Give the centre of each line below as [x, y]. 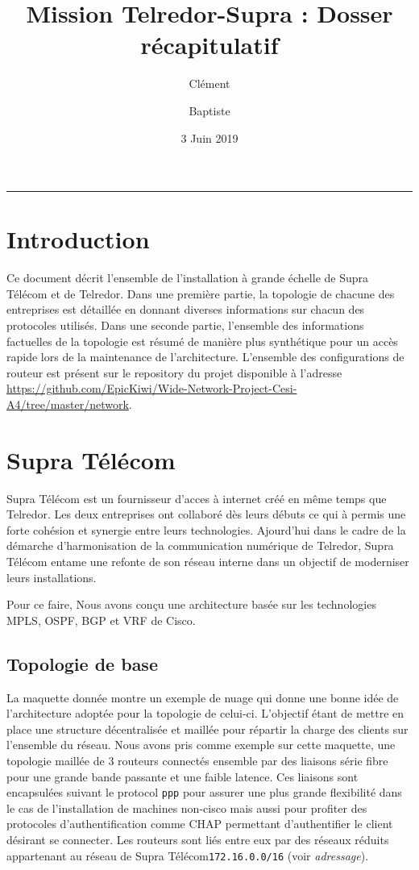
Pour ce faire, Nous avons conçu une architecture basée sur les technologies [191, 604]
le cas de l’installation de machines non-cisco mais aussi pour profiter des [187, 808]
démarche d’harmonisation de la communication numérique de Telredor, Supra [200, 545]
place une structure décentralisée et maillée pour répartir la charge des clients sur [207, 728]
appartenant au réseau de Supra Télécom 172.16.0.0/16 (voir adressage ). [188, 855]
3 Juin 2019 [209, 137]
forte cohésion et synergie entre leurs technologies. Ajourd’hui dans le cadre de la [206, 529]
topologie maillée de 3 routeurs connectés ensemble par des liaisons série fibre [197, 761]
